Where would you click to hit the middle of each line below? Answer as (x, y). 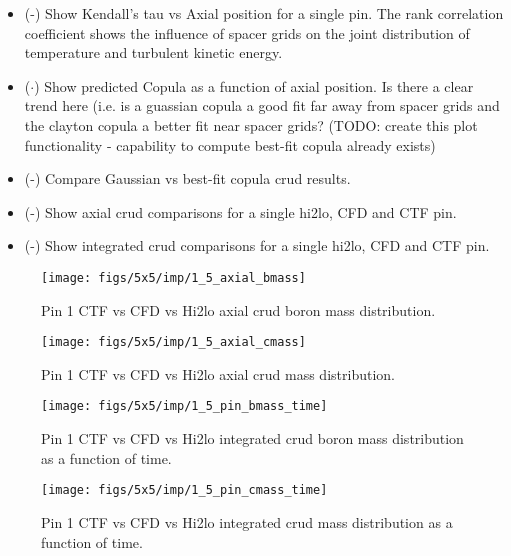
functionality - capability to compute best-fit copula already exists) (230, 144)
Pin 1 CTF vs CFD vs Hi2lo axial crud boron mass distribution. (238, 309)
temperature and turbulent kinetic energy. (153, 52)
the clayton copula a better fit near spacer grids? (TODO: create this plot (251, 124)
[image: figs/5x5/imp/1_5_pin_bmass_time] (184, 406)
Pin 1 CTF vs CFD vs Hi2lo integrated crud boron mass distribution (252, 438)
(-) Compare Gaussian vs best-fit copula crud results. (187, 178)
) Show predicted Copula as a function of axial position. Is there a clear (254, 85)
